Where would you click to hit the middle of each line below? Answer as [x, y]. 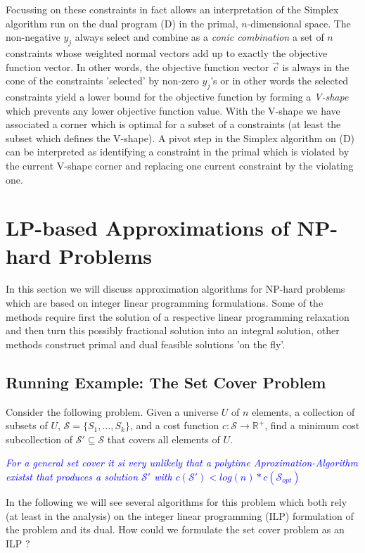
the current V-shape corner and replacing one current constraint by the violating [180, 165]
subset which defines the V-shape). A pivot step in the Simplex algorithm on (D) [180, 138]
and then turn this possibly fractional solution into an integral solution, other [173, 330]
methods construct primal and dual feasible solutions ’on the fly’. [146, 344]
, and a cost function [174, 425]
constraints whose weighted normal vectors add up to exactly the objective [167, 52]
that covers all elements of [164, 439]
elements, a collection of [303, 411]
